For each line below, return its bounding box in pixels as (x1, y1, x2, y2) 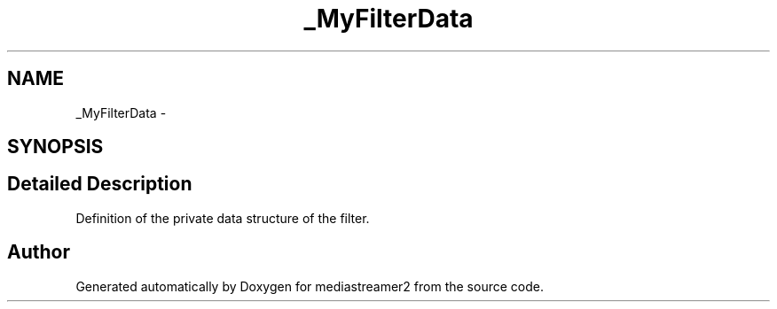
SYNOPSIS (7, 135, 104, 158)
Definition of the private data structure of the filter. (75, 210, 370, 226)
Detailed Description (7, 173, 192, 196)
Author (7, 241, 70, 264)
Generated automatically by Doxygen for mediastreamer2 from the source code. (75, 278, 544, 294)
